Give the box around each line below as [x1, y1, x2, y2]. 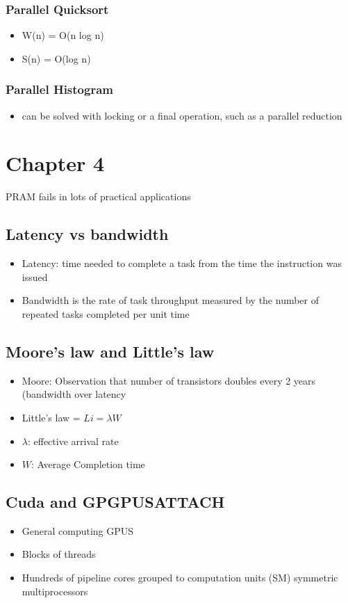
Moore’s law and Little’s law [6, 340, 215, 362]
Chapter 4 [6, 149, 105, 177]
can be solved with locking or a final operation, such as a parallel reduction [22, 108, 342, 122]
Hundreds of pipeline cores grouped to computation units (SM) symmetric [22, 570, 338, 585]
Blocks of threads [22, 547, 96, 561]
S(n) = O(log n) [22, 51, 91, 65]
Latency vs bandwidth [6, 223, 169, 245]
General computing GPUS [22, 523, 134, 538]
